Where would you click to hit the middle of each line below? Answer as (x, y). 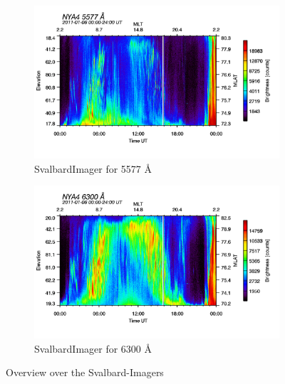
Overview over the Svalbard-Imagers (85, 372)
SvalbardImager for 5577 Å (93, 168)
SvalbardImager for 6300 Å (93, 348)
